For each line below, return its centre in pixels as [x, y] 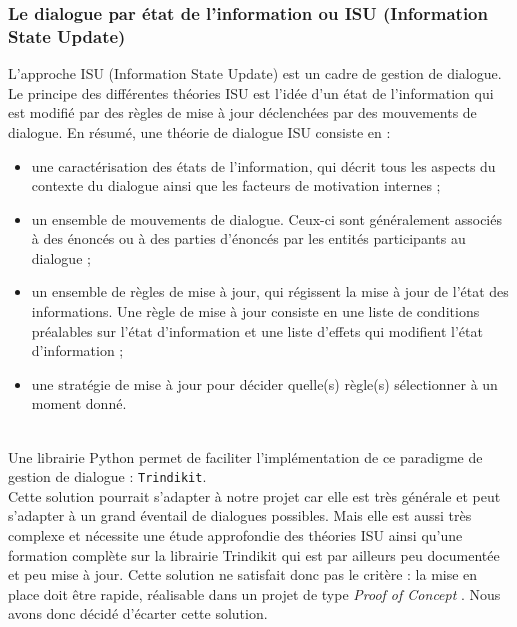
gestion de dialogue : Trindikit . [107, 476]
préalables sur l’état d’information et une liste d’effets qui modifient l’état [257, 330]
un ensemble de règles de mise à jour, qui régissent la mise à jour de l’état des [270, 291]
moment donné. [79, 403]
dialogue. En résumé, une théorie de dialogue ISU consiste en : [199, 131]
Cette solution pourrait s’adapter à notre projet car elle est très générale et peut [254, 495]
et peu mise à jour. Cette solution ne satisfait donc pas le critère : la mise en [243, 574]
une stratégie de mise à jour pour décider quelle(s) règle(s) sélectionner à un [264, 383]
